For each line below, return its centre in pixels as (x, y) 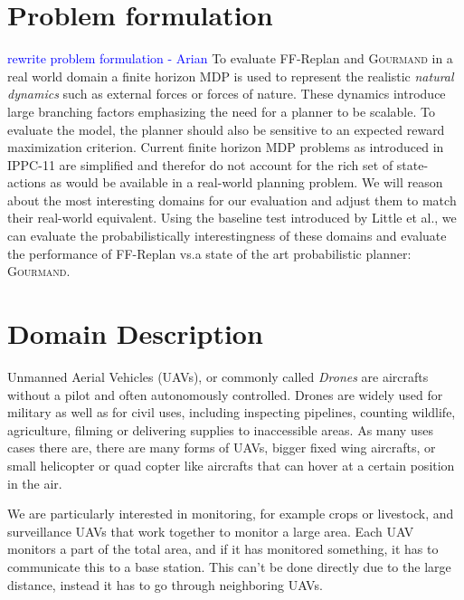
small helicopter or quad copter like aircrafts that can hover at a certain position (231, 465)
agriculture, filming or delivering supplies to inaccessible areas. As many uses (220, 429)
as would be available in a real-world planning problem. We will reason (246, 182)
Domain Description (135, 333)
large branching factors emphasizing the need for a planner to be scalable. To (221, 111)
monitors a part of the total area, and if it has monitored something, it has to (223, 549)
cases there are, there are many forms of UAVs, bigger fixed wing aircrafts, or (222, 448)
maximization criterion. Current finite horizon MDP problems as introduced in (226, 147)
